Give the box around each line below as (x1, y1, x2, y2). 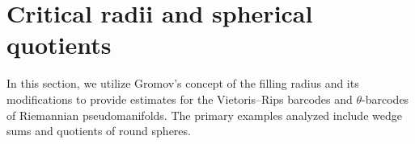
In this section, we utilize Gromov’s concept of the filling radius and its (6, 75, 359, 92)
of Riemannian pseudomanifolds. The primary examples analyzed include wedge (6, 106, 402, 123)
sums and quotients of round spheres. (6, 122, 191, 139)
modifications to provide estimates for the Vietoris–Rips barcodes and (6, 90, 353, 107)
